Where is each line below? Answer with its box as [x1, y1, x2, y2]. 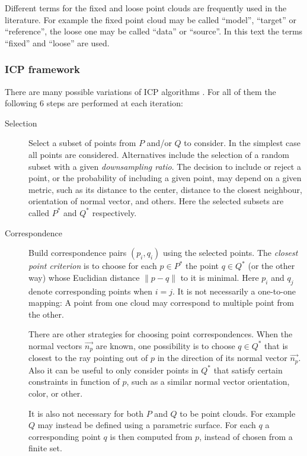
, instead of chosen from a [199, 430, 293, 442]
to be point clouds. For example [180, 407, 296, 419]
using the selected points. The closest [163, 246, 298, 259]
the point [186, 259, 219, 272]
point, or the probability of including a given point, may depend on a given [28, 172, 302, 184]
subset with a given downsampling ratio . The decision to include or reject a [28, 160, 301, 172]
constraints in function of [28, 375, 120, 388]
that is [264, 339, 288, 351]
